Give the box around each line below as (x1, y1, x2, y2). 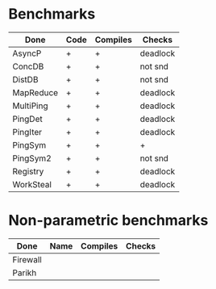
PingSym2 (12, 153, 52, 164)
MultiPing (12, 100, 48, 111)
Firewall (12, 253, 42, 265)
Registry (12, 165, 44, 177)
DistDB (12, 73, 39, 85)
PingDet (12, 113, 43, 124)
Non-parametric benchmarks (8, 212, 209, 230)
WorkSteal (12, 178, 52, 190)
